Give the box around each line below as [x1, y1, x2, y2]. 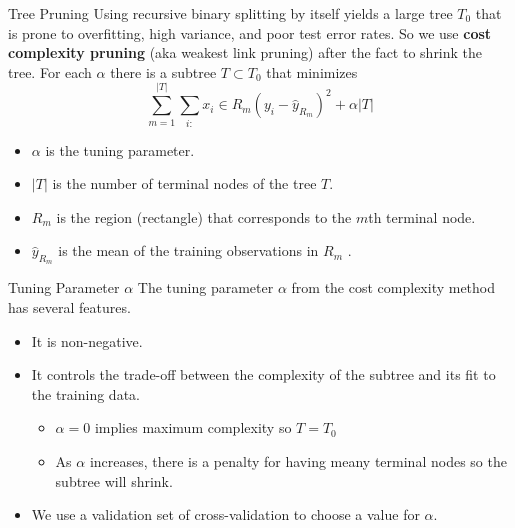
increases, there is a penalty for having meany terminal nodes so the [89, 451, 507, 472]
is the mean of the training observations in [58, 240, 319, 261]
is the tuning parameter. [45, 139, 195, 160]
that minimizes [266, 61, 358, 82]
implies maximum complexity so [94, 417, 292, 438]
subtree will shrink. [55, 470, 173, 491]
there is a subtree [110, 61, 217, 82]
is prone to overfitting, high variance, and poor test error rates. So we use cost [8, 22, 492, 43]
